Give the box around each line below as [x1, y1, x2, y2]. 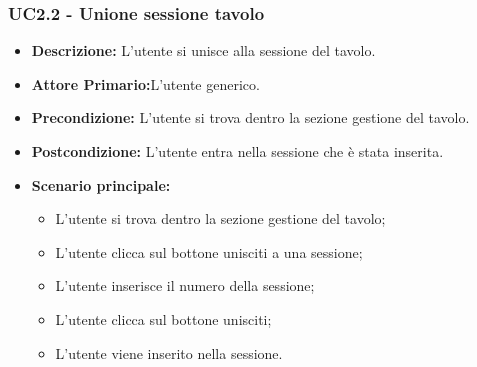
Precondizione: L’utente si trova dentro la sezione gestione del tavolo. [31, 107, 470, 128]
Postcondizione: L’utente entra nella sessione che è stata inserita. [31, 141, 444, 161]
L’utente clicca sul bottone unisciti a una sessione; [55, 241, 363, 262]
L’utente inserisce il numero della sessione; [55, 275, 315, 296]
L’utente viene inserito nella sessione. [55, 342, 283, 363]
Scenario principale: [31, 174, 171, 195]
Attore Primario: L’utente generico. [31, 73, 260, 94]
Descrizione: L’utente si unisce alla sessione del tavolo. [31, 40, 376, 61]
